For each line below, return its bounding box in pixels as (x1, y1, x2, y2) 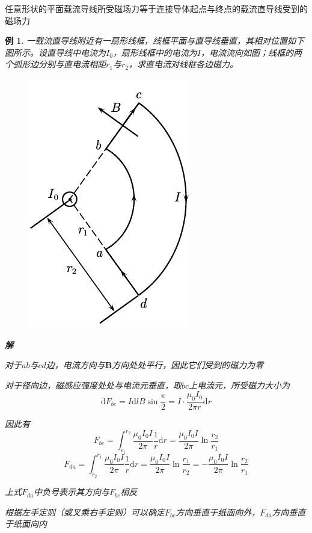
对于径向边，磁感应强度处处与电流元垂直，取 (5, 378, 182, 391)
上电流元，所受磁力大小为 (189, 378, 290, 391)
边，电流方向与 (46, 359, 105, 371)
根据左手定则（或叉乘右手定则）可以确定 (5, 505, 165, 518)
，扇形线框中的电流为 (112, 46, 197, 58)
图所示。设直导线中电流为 (5, 46, 106, 58)
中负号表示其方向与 (34, 485, 110, 498)
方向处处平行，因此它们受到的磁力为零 (112, 359, 264, 371)
